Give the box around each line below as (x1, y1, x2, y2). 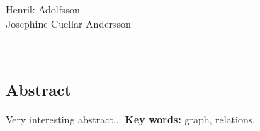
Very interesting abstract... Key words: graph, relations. (6, 111, 256, 126)
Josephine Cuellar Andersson (6, 16, 131, 30)
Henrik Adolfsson (6, 2, 80, 17)
